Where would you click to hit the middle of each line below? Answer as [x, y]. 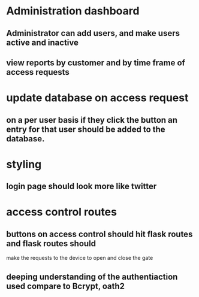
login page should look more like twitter [82, 187]
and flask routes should [51, 243]
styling [24, 164]
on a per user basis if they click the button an [92, 120]
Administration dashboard [73, 11]
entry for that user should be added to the [86, 129]
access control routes [61, 212]
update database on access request [97, 98]
